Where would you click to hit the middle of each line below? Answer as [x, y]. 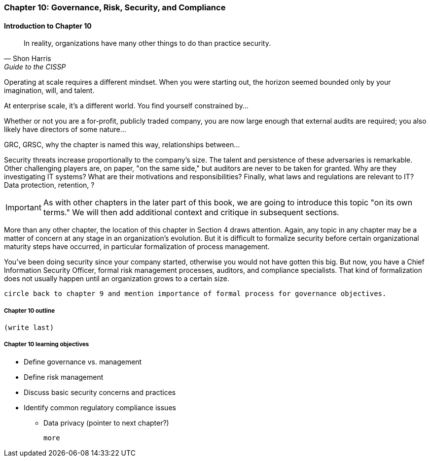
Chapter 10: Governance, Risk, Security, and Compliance [115, 7]
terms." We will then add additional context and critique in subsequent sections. [191, 213]
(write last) [29, 328]
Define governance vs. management [83, 362]
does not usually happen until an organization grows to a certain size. [117, 279]
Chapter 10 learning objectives [47, 345]
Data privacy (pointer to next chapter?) [106, 423]
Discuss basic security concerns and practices [100, 392]
